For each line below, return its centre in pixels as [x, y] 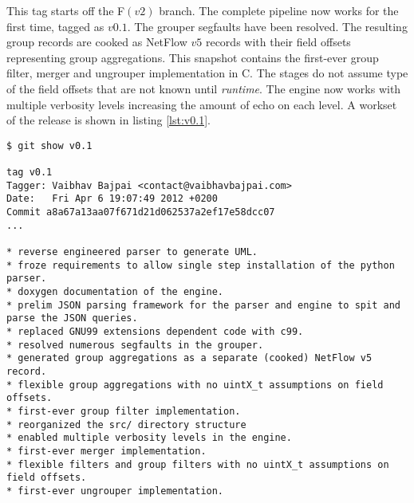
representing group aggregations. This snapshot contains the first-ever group [193, 57]
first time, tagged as [55, 26]
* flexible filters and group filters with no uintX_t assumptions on [198, 464]
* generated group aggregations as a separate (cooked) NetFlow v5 [189, 358]
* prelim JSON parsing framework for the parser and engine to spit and [203, 305]
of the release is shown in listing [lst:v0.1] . [108, 120]
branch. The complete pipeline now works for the [279, 10]
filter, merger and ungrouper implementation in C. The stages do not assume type [207, 73]
